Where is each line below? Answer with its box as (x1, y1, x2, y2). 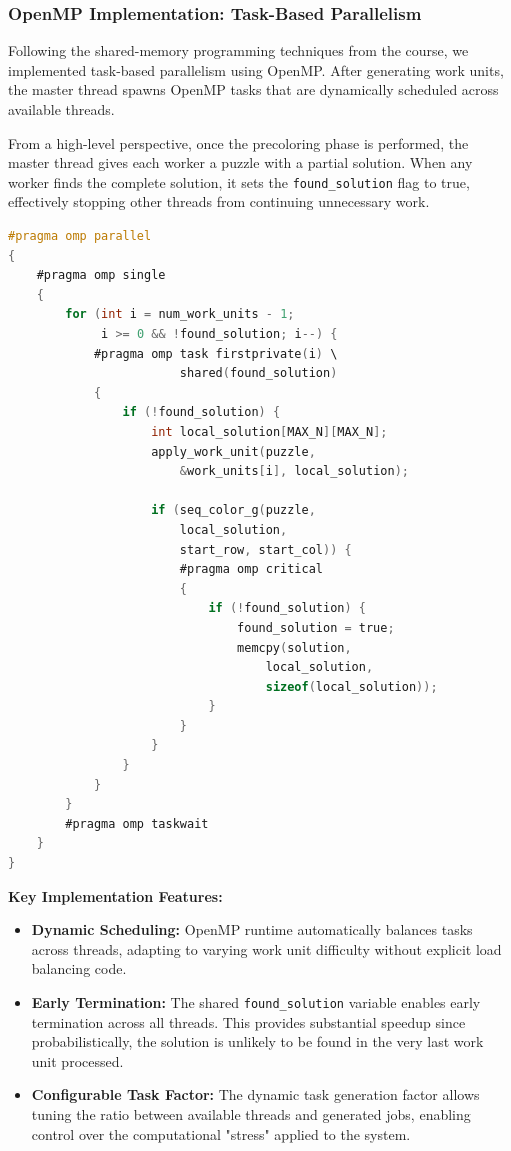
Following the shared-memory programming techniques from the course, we (8, 40, 469, 61)
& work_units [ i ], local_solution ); (179, 464, 409, 479)
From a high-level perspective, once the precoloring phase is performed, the (8, 132, 469, 153)
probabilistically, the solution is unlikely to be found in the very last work (31, 1031, 484, 1052)
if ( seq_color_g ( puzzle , (151, 503, 316, 518)
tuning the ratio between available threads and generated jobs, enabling (31, 1104, 471, 1125)
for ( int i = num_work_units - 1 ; (65, 307, 295, 322)
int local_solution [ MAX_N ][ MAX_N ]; (151, 424, 388, 439)
